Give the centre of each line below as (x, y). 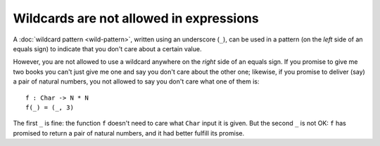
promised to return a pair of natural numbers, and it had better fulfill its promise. (129, 133)
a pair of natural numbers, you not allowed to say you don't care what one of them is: (136, 81)
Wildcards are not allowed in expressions (136, 18)
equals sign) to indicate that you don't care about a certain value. (107, 48)
